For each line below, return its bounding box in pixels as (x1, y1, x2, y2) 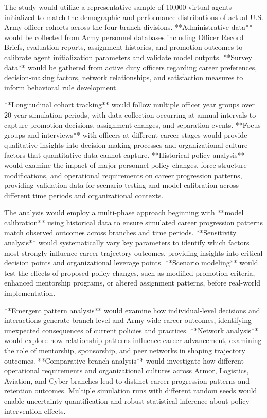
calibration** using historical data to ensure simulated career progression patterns (4, 217, 263, 227)
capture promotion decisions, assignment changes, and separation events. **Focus (4, 119, 261, 130)
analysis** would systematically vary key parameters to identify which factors (4, 237, 250, 248)
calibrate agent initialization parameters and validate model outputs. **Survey (4, 51, 252, 62)
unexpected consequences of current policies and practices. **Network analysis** (4, 325, 259, 335)
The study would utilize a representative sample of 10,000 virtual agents (4, 2, 232, 12)
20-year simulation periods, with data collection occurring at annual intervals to (4, 109, 256, 120)
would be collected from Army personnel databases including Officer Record (4, 31, 244, 42)
